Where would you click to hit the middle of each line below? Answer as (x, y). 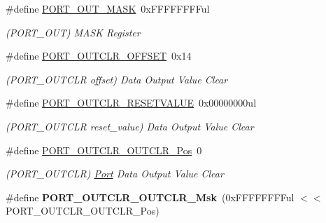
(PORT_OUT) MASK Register (73, 32)
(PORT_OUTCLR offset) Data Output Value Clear (117, 79)
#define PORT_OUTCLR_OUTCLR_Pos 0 (104, 150)
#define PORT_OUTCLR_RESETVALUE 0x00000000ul (131, 103)
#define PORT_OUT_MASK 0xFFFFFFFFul (108, 8)
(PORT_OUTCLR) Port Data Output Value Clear (115, 174)
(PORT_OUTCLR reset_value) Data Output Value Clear (130, 126)
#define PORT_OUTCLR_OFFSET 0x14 (99, 56)
